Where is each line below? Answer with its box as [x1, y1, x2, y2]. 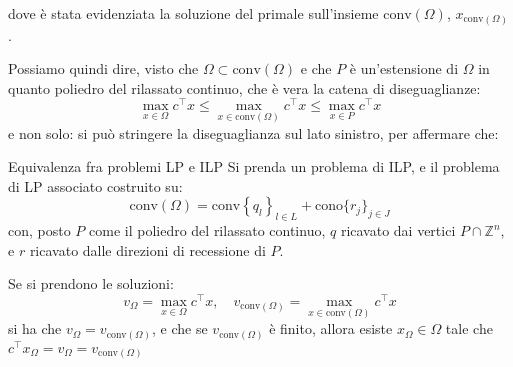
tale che [445, 318, 493, 339]
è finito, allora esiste [269, 318, 393, 339]
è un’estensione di [349, 58, 459, 79]
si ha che [8, 318, 62, 339]
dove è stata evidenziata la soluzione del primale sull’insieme [8, 3, 379, 23]
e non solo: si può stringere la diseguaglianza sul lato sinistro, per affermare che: [8, 122, 499, 143]
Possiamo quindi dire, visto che [8, 58, 199, 79]
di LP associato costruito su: [8, 175, 183, 196]
